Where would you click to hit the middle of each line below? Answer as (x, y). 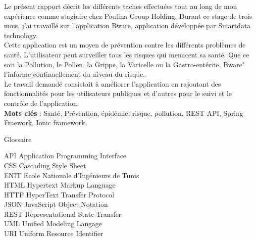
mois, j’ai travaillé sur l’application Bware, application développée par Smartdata (127, 25)
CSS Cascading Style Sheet (45, 165)
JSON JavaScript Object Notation (56, 204)
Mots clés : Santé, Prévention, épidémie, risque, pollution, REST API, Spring (124, 113)
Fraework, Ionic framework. (46, 122)
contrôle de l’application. (42, 103)
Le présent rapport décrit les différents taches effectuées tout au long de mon (121, 6)
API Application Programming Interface (65, 156)
